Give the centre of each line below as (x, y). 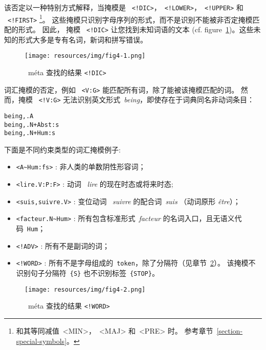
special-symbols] (41, 341)
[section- (230, 330)
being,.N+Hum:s (30, 133)
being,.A (19, 116)
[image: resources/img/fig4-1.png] (85, 56)
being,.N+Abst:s (32, 125)
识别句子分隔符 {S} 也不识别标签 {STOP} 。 (87, 273)
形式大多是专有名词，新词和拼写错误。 (83, 39)
